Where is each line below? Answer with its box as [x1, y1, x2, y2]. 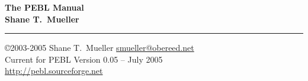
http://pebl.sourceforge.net [5, 64, 103, 77]
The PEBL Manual [5, 1, 84, 13]
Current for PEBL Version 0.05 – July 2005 [5, 53, 163, 65]
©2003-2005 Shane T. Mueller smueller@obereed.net [5, 41, 194, 54]
